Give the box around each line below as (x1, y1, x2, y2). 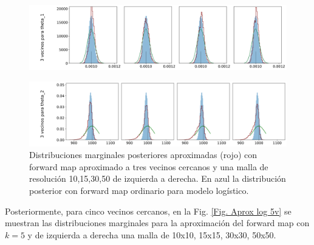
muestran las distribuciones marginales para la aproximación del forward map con (5, 216, 310, 229)
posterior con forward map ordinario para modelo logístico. (29, 184, 249, 197)
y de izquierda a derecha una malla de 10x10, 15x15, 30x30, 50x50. (27, 228, 276, 241)
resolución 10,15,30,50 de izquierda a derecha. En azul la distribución (29, 172, 286, 185)
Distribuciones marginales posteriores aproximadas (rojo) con (29, 148, 258, 161)
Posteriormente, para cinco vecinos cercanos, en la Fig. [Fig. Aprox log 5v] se (5, 204, 292, 217)
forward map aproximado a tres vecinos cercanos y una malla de (29, 160, 268, 173)
